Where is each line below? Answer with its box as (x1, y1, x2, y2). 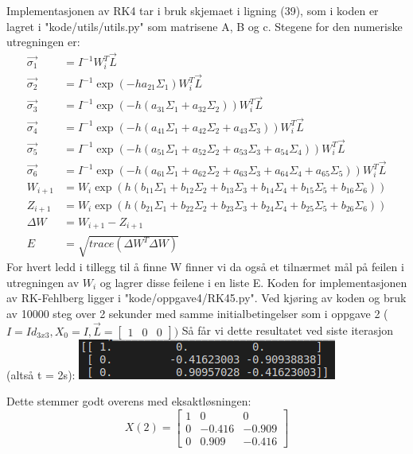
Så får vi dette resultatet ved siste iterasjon (181, 322, 394, 339)
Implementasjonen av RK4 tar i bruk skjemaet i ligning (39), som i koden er (6, 2, 379, 18)
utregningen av (6, 274, 80, 290)
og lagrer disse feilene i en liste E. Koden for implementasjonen (99, 274, 407, 290)
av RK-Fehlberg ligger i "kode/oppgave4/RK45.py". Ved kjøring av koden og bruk (6, 289, 407, 306)
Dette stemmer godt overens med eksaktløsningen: (6, 393, 251, 409)
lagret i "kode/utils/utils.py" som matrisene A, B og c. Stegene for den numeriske (6, 17, 403, 34)
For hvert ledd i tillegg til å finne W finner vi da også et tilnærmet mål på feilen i (6, 258, 404, 275)
